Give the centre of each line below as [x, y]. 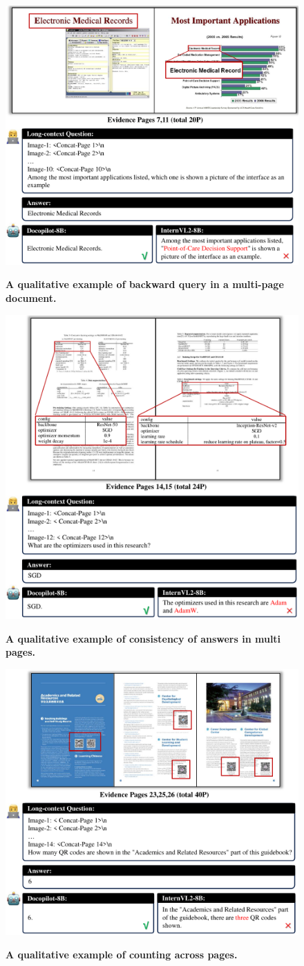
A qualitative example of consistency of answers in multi [143, 638]
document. [31, 297]
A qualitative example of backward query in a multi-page [145, 284]
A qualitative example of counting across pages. [122, 954]
